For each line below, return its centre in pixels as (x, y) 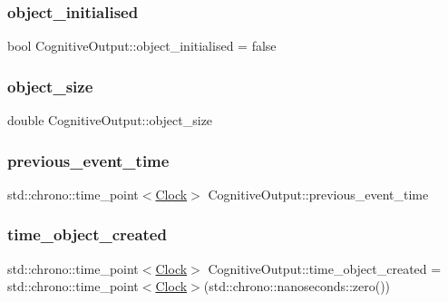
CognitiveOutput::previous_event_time (318, 194)
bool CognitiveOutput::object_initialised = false (142, 46)
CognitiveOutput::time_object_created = (325, 268)
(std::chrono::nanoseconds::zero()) (297, 286)
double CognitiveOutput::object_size (110, 120)
